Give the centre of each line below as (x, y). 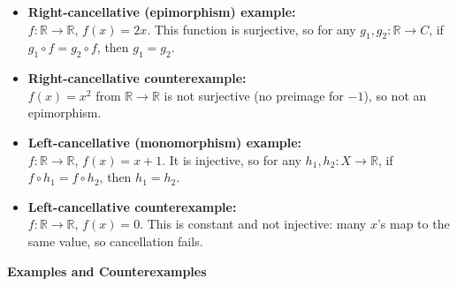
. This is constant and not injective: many (253, 224)
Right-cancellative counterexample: (137, 78)
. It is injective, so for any (232, 159)
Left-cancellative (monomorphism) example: (165, 142)
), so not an (395, 95)
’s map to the (413, 224)
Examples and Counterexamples (107, 271)
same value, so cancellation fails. (115, 241)
